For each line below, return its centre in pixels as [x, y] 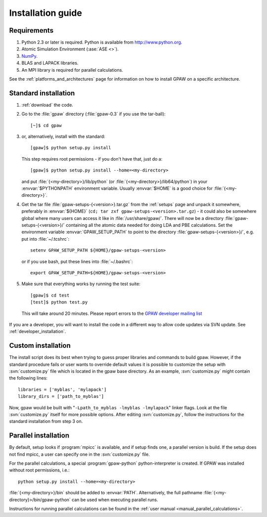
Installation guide [46, 13]
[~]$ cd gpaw [46, 125]
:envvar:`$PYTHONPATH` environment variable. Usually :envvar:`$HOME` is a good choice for [117, 188]
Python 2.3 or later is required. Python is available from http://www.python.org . [102, 43]
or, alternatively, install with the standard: [63, 136]
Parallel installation [39, 436]
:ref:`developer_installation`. [38, 332]
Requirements [31, 30]
